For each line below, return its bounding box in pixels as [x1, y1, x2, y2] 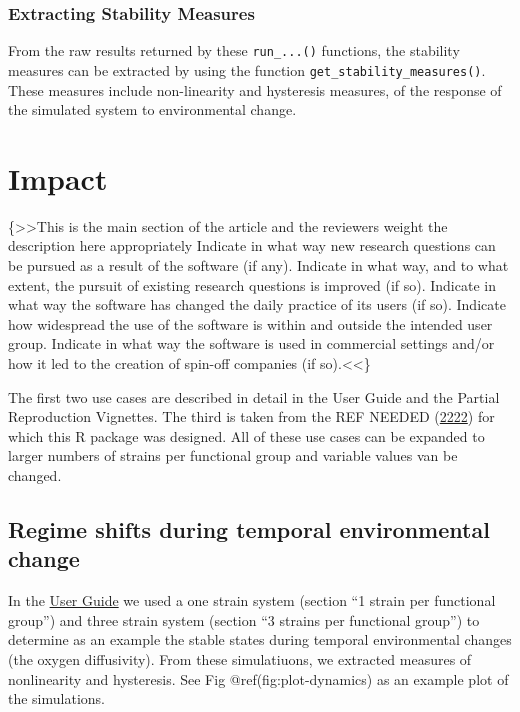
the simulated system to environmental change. [8, 99, 297, 120]
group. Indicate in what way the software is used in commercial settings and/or [8, 333, 495, 354]
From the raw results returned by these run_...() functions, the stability [8, 40, 460, 61]
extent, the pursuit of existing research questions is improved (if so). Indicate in [8, 274, 496, 295]
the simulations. [8, 688, 105, 709]
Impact [8, 157, 108, 198]
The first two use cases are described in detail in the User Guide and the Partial [8, 386, 500, 407]
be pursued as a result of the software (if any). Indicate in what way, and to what [8, 255, 509, 276]
